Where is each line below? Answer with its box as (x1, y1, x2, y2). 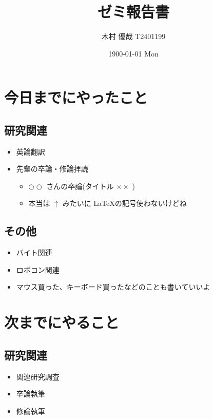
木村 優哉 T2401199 (101, 31, 166, 42)
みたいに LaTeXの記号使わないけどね (62, 198, 187, 208)
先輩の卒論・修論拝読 (16, 163, 88, 174)
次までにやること (4, 312, 120, 333)
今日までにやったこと (4, 87, 148, 108)
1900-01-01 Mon (108, 48, 159, 59)
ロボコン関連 (16, 264, 60, 275)
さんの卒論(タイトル (46, 180, 114, 191)
